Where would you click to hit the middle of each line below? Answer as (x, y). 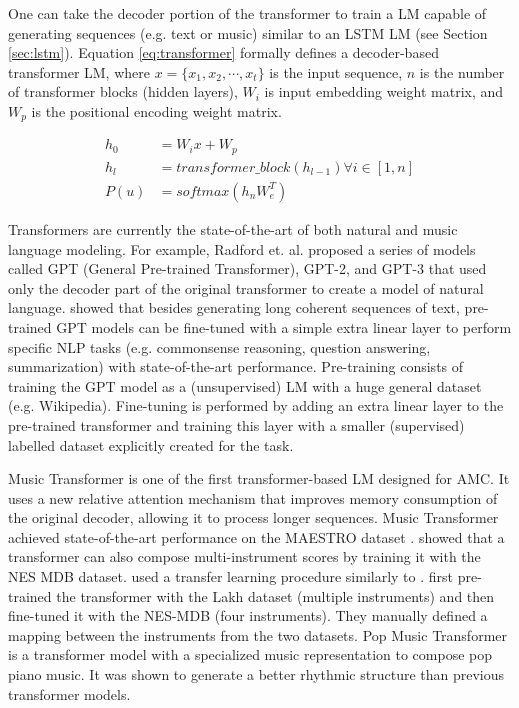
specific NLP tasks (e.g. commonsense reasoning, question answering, (219, 346)
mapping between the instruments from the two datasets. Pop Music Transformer (257, 634)
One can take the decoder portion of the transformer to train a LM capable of (247, 13)
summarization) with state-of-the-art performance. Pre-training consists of (236, 366)
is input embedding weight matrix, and (384, 91)
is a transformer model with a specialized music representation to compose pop (250, 654)
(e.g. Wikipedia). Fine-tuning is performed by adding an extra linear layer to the (256, 405)
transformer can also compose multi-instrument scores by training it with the (244, 556)
